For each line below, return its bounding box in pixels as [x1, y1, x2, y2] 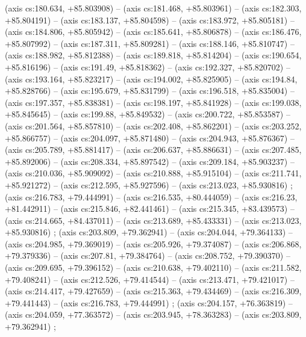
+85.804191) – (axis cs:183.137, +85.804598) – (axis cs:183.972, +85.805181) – [5, 13, 295, 26]
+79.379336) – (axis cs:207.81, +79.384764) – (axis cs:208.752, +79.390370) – [5, 249, 290, 262]
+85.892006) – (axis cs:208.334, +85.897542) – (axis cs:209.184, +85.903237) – [5, 155, 295, 167]
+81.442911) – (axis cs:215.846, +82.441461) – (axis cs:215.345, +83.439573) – [5, 202, 295, 215]
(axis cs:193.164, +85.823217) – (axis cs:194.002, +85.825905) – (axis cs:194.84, [5, 72, 298, 85]
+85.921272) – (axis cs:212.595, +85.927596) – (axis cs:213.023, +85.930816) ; [5, 178, 293, 191]
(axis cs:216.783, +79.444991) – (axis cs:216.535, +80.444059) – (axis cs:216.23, [5, 190, 298, 203]
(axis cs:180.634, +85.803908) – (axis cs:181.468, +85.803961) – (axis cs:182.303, [5, 2, 302, 14]
